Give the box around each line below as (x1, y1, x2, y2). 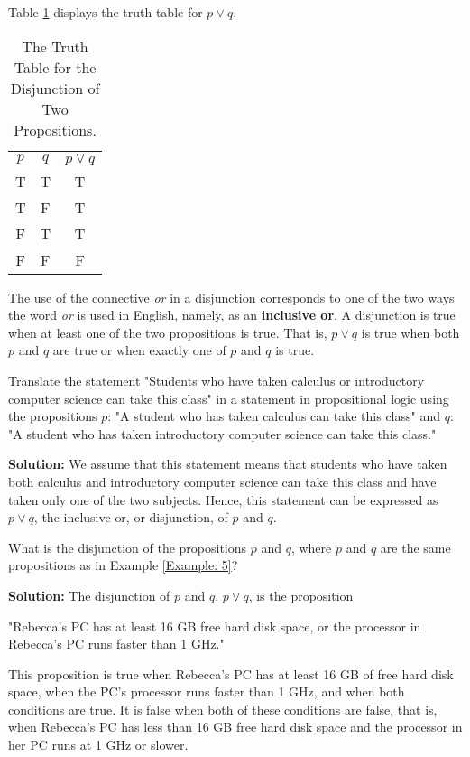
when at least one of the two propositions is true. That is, (8, 322, 327, 341)
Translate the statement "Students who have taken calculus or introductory (8, 370, 425, 389)
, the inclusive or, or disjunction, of (33, 508, 228, 527)
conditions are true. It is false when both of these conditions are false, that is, (8, 699, 438, 718)
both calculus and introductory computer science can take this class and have (8, 472, 437, 491)
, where (290, 537, 332, 556)
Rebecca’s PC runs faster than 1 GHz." (8, 634, 225, 653)
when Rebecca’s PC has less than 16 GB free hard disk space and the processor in (8, 717, 463, 736)
